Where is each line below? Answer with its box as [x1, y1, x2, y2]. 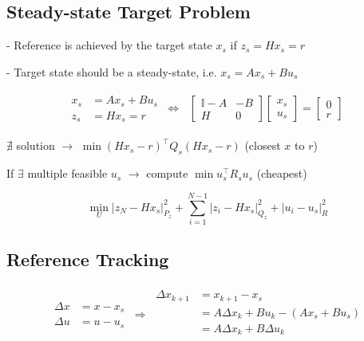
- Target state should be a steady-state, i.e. [6, 63, 217, 80]
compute [146, 165, 188, 182]
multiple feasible [27, 165, 108, 182]
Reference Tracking [6, 247, 169, 272]
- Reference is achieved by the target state [6, 37, 212, 53]
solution [16, 137, 55, 154]
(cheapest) [256, 165, 307, 182]
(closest [244, 137, 281, 154]
